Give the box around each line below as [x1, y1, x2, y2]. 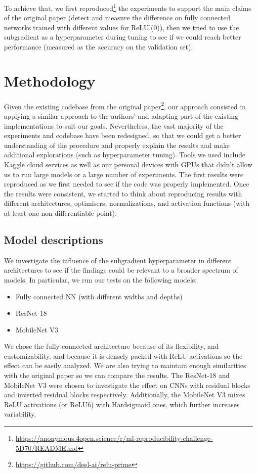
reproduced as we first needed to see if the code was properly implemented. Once [4, 179, 249, 189]
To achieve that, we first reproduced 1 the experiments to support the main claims [4, 1, 252, 13]
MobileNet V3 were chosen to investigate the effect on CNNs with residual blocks [4, 379, 251, 390]
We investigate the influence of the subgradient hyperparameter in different [4, 255, 232, 265]
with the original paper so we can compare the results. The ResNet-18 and [4, 370, 230, 380]
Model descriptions [4, 232, 103, 247]
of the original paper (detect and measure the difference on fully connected [4, 12, 230, 23]
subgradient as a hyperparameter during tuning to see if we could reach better [4, 32, 241, 42]
